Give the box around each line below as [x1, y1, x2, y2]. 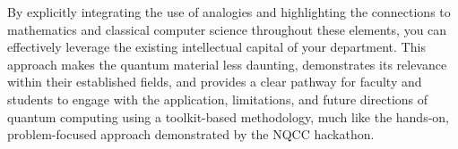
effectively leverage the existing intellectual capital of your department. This [7, 37, 426, 56]
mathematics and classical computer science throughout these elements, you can [7, 20, 447, 38]
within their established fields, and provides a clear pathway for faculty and [7, 72, 422, 91]
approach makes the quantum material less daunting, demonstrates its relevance [7, 54, 447, 73]
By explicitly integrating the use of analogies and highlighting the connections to [7, 3, 451, 21]
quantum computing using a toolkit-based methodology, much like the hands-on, [7, 107, 449, 126]
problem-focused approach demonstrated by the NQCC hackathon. [7, 125, 375, 144]
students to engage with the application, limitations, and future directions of [7, 89, 428, 108]
